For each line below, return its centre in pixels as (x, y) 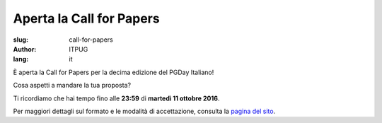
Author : (25, 49)
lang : (21, 59)
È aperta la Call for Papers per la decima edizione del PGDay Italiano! (114, 72)
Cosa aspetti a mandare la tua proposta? (72, 86)
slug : (21, 40)
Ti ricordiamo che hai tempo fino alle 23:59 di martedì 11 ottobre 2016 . (116, 98)
